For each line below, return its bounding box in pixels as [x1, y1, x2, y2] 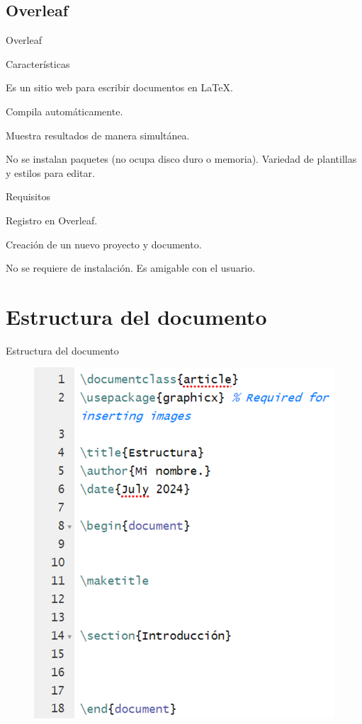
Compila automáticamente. [6, 103, 123, 118]
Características [6, 56, 70, 71]
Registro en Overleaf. [6, 212, 98, 227]
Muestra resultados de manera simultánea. [6, 127, 190, 142]
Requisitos [6, 189, 50, 204]
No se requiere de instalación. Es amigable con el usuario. [6, 260, 256, 275]
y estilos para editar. [6, 165, 95, 180]
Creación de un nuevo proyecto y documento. [6, 236, 202, 251]
